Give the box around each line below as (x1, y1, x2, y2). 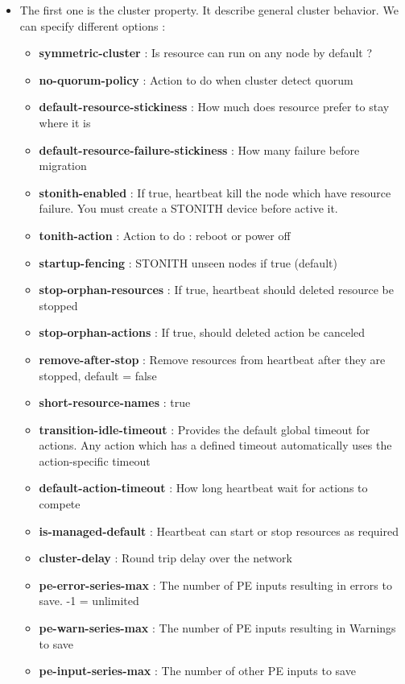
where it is (39, 114, 91, 131)
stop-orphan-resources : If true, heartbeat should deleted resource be (39, 281, 394, 298)
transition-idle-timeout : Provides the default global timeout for (39, 421, 370, 437)
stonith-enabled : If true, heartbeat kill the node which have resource (39, 184, 391, 201)
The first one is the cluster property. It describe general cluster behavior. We (19, 2, 399, 18)
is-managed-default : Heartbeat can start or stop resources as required (39, 522, 399, 539)
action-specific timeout (39, 452, 151, 469)
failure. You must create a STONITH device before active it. (39, 200, 338, 217)
